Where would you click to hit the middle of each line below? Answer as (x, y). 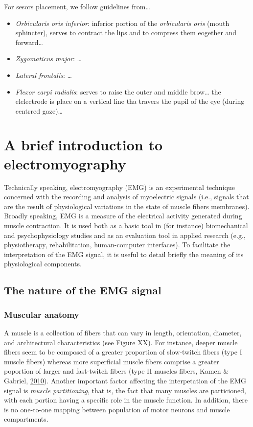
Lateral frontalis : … (44, 75)
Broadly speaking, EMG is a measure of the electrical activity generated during (123, 216)
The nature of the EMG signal (83, 290)
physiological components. (43, 264)
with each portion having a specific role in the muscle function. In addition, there (126, 400)
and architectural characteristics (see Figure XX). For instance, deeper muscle (121, 342)
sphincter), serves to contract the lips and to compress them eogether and (126, 33)
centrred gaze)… (39, 110)
